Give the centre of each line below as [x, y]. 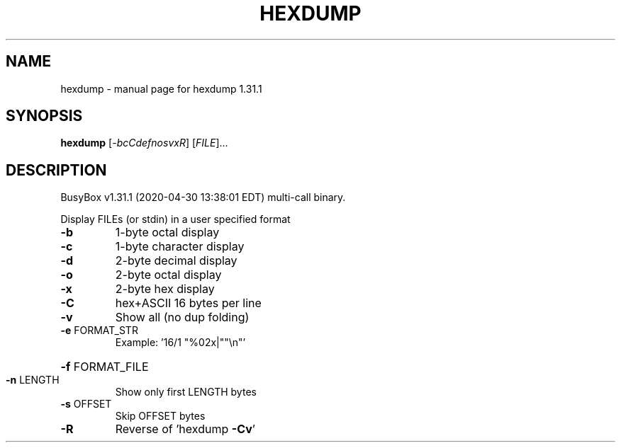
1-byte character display [180, 247]
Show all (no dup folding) [182, 317]
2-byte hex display [165, 289]
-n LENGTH [33, 380]
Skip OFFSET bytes [160, 416]
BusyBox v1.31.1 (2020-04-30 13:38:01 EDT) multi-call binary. [203, 197]
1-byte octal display [167, 232]
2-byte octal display [168, 275]
